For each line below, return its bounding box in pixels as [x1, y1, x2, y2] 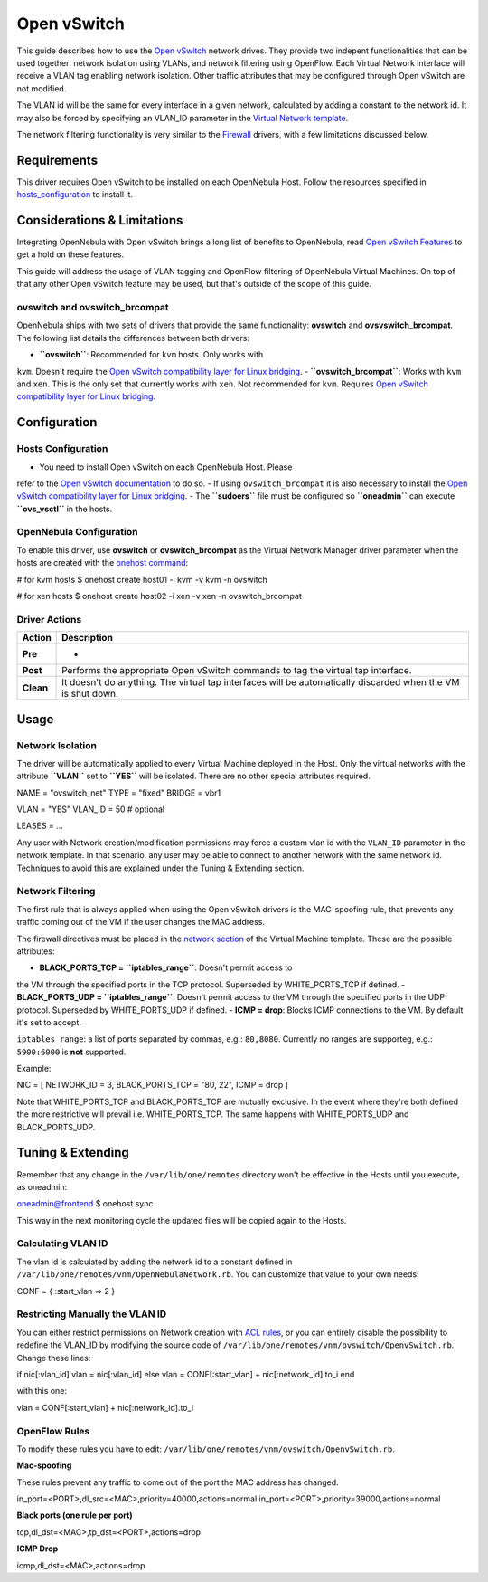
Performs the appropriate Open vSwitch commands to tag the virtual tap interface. [61, 664, 412, 677]
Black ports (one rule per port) [16, 1510, 133, 1520]
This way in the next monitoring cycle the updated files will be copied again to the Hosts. [16, 1215, 347, 1225]
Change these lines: [16, 1352, 91, 1363]
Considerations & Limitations [16, 213, 183, 228]
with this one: [16, 1386, 68, 1396]
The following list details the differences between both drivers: [16, 332, 250, 343]
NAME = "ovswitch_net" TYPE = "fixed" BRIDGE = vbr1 [16, 787, 221, 798]
